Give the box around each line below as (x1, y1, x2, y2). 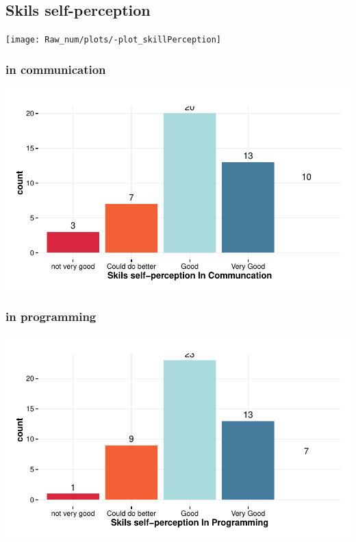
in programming (5, 307, 97, 324)
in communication (5, 60, 106, 77)
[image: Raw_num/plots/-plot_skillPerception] (5, 35, 221, 45)
